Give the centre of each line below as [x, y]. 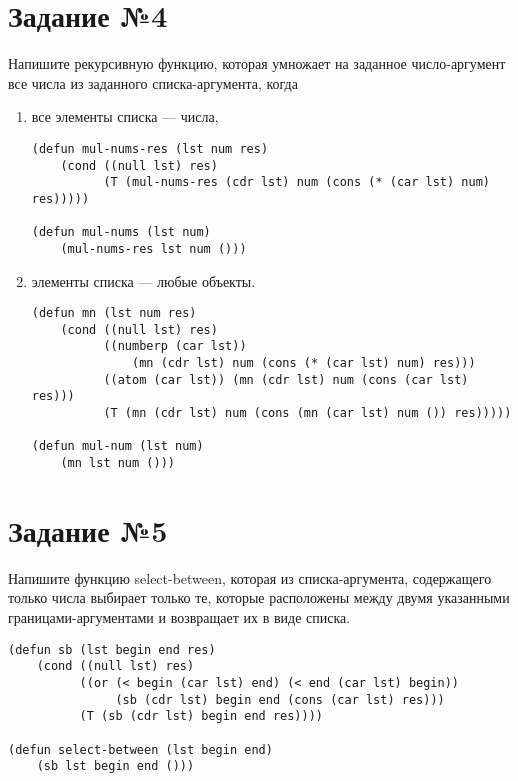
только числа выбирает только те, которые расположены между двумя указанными [259, 597]
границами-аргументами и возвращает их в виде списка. [179, 616]
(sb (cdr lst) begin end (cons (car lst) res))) [280, 699]
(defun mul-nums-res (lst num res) [150, 148]
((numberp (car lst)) [175, 346]
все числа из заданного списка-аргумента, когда [153, 82]
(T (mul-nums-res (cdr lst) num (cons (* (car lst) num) [296, 182]
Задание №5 [88, 529]
